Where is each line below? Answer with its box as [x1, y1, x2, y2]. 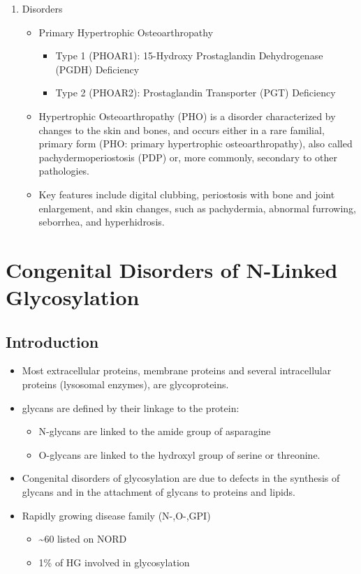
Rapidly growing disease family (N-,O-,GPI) [22, 508, 211, 522]
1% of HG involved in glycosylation [38, 554, 190, 569]
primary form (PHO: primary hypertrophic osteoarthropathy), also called [38, 136, 353, 151]
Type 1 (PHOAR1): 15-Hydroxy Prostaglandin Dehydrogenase [55, 48, 323, 63]
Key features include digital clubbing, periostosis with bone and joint [38, 186, 335, 201]
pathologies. [38, 163, 90, 178]
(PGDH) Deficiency [55, 61, 140, 76]
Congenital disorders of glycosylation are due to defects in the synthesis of [22, 471, 340, 485]
